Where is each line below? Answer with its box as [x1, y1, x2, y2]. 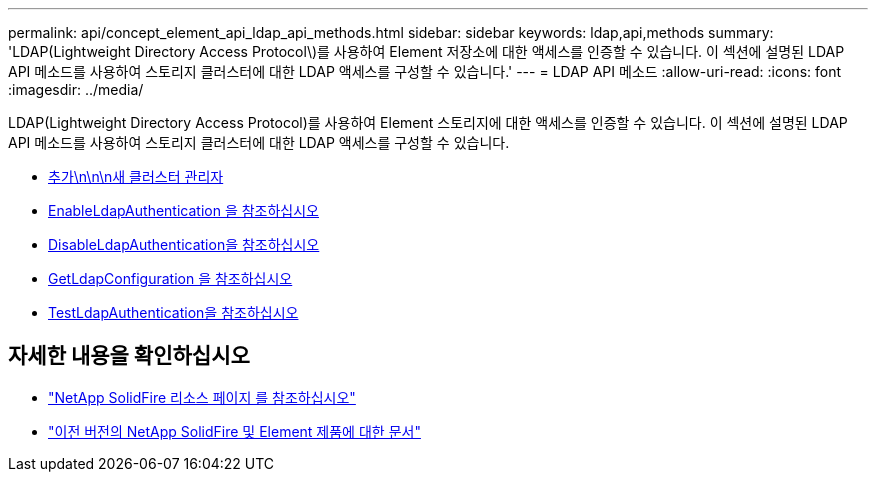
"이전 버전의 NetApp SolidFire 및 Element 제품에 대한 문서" [48, 422, 421, 440]
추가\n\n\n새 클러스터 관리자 [48, 168, 224, 185]
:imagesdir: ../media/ [8, 81, 144, 98]
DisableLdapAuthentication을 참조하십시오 [48, 236, 320, 253]
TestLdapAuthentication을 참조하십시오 [48, 304, 299, 321]
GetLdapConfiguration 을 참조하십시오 [48, 270, 293, 287]
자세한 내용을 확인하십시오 [8, 343, 250, 369]
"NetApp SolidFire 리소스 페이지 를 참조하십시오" [48, 388, 356, 406]
